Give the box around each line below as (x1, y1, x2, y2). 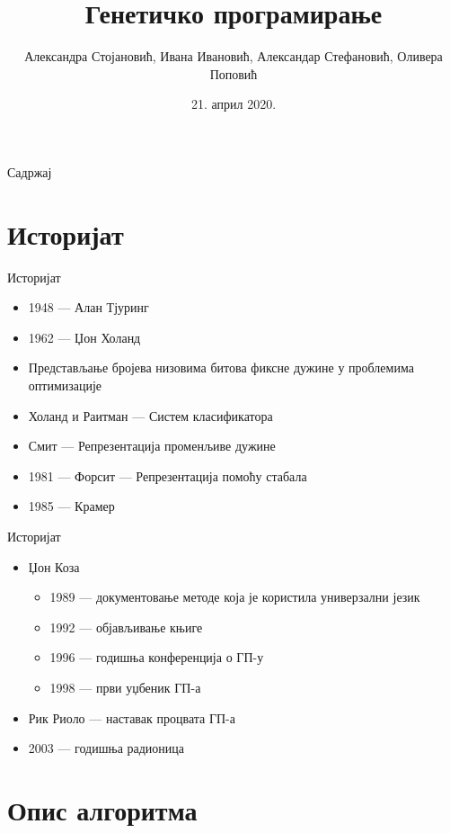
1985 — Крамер (28, 497, 115, 515)
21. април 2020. (190, 94, 277, 113)
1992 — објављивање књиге (49, 617, 203, 636)
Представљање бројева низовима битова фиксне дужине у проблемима (28, 358, 414, 377)
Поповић (209, 64, 258, 83)
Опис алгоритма (7, 791, 198, 828)
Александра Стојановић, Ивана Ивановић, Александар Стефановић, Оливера (24, 47, 443, 66)
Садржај (7, 162, 52, 181)
